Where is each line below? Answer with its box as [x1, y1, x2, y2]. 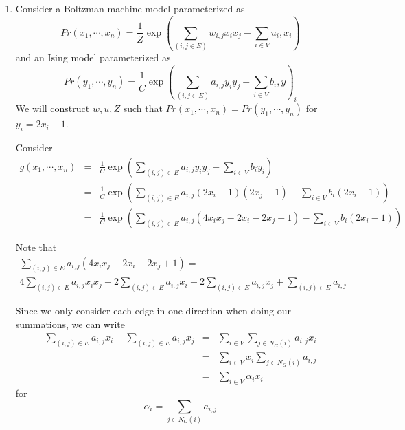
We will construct [15, 101, 90, 116]
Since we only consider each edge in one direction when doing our [15, 303, 291, 318]
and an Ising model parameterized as [15, 50, 171, 65]
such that [123, 101, 163, 116]
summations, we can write [15, 316, 126, 331]
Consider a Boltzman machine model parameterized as [15, 1, 245, 15]
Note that [15, 239, 57, 254]
